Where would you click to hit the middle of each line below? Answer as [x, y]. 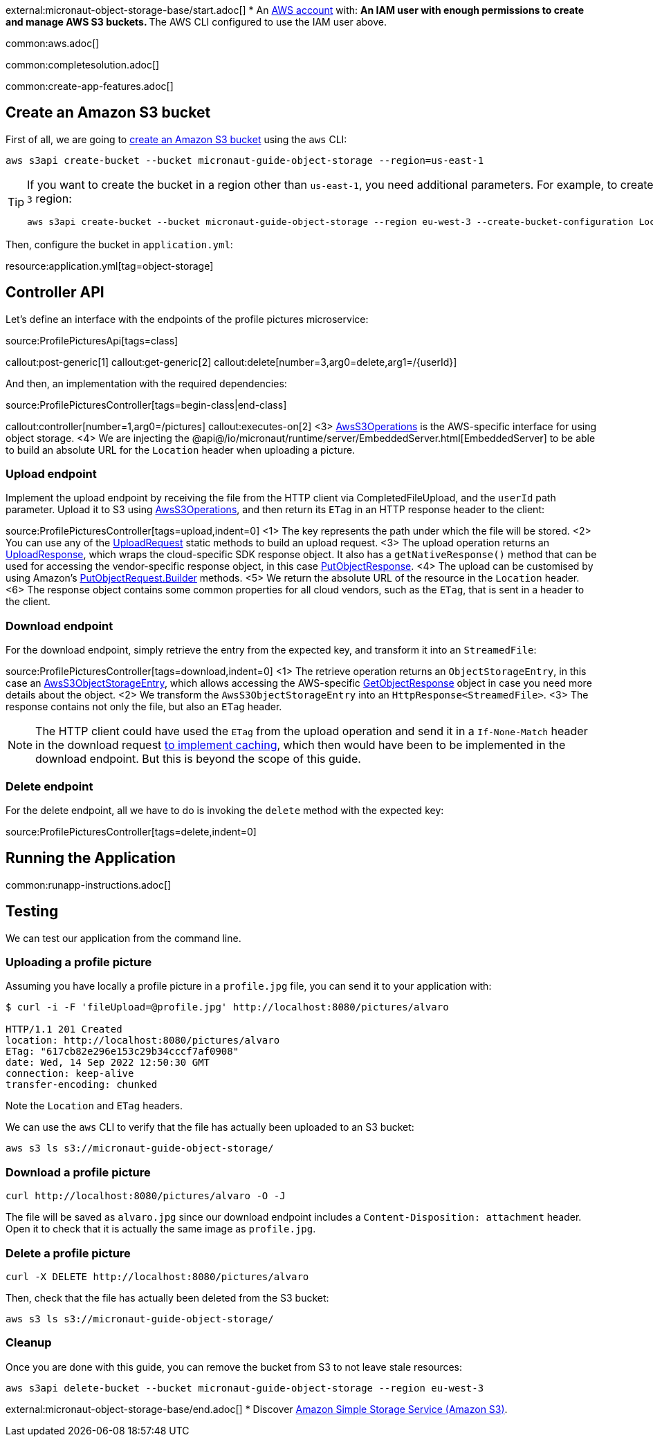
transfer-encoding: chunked [82, 1085]
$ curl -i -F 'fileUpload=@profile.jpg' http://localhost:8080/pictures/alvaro [227, 1007]
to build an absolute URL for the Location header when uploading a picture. [181, 450]
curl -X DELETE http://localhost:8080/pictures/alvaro [157, 1276]
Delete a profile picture [68, 1253]
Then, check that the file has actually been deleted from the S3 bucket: [167, 1297]
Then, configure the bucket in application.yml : [119, 244]
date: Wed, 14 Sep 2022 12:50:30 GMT [108, 1063]
